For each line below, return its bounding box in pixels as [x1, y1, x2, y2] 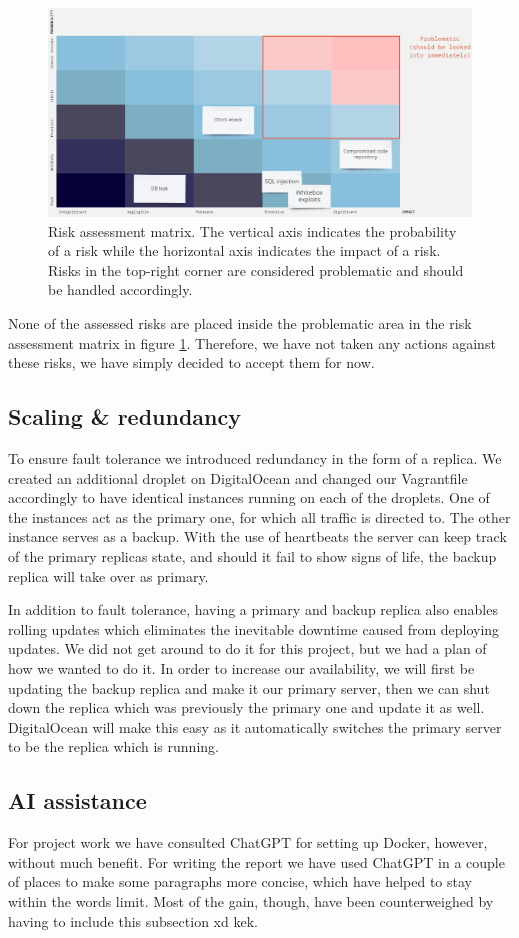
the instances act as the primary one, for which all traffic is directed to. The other [8, 506, 511, 527]
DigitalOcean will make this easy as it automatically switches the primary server [8, 716, 502, 737]
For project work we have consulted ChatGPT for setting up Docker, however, [8, 832, 488, 853]
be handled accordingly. [48, 279, 193, 300]
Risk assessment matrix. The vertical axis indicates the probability [48, 220, 457, 241]
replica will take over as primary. [8, 565, 209, 586]
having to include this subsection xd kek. [8, 910, 258, 931]
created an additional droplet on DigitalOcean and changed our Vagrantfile [8, 467, 468, 488]
